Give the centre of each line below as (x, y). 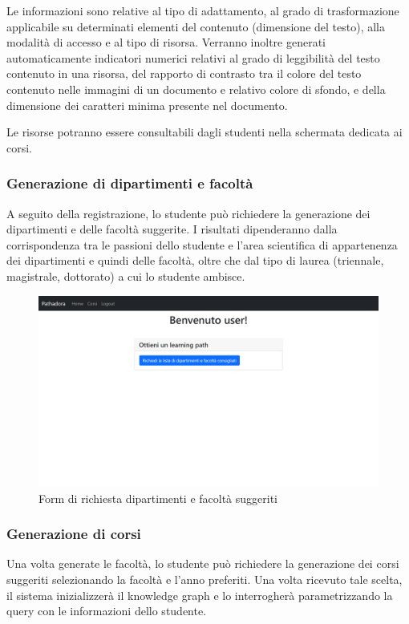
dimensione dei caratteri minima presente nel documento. (147, 105)
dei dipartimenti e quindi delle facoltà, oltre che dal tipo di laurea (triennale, (195, 260)
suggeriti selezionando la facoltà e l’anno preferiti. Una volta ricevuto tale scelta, (204, 579)
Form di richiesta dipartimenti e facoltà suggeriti (158, 498)
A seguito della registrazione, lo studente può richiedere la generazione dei (188, 213)
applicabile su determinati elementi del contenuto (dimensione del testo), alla (196, 26)
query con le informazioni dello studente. (107, 611)
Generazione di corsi (74, 534)
